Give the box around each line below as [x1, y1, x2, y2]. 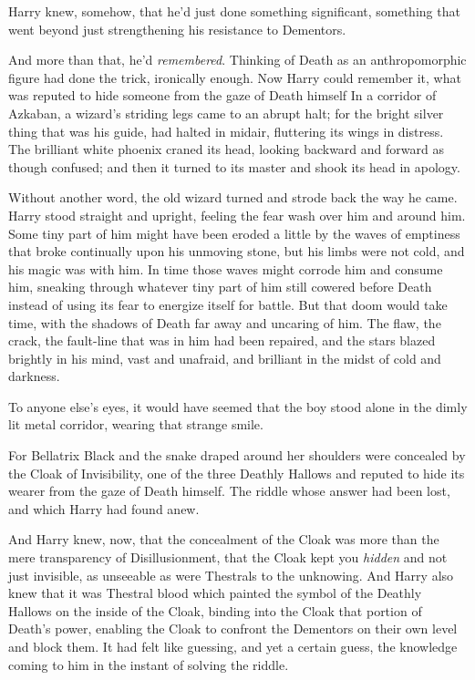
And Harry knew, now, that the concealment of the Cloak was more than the [8, 530, 439, 549]
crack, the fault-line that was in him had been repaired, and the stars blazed [8, 331, 436, 350]
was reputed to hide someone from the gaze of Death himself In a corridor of [8, 86, 437, 105]
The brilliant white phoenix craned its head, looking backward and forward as [8, 139, 444, 159]
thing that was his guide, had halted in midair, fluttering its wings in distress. [8, 121, 444, 140]
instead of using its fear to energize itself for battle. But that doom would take [8, 294, 448, 314]
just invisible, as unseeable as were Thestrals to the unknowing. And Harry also [8, 565, 454, 584]
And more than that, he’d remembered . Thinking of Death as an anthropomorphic [8, 50, 467, 69]
